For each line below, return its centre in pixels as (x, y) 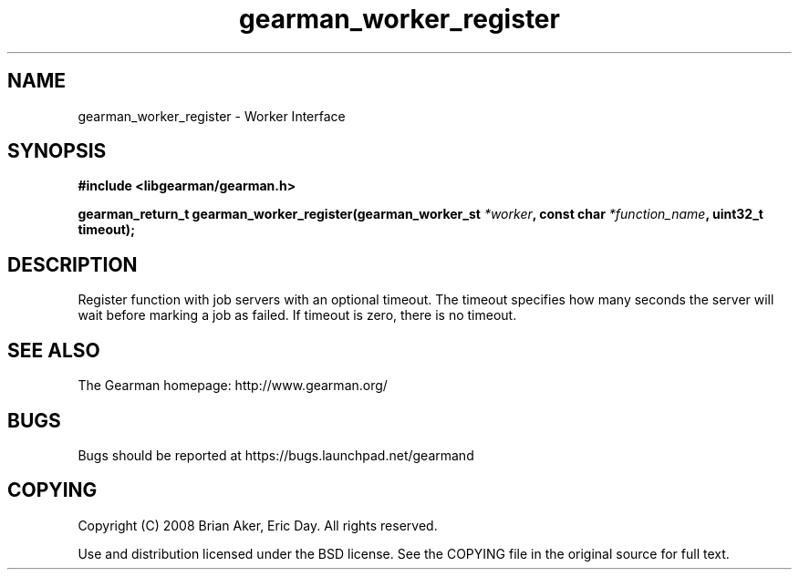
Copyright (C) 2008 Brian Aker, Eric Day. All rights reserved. (258, 525)
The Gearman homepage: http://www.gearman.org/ (233, 386)
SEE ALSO (54, 350)
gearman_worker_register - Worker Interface (212, 116)
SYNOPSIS (57, 151)
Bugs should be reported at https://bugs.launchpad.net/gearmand (276, 455)
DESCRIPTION (73, 264)
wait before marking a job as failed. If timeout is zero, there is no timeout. (297, 315)
